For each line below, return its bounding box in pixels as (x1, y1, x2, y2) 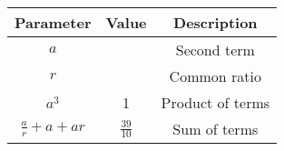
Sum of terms (172, 118, 259, 139)
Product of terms (161, 92, 270, 113)
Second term (175, 39, 255, 60)
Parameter (15, 12, 92, 33)
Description (173, 12, 258, 33)
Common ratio (169, 65, 261, 86)
